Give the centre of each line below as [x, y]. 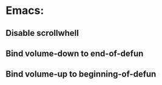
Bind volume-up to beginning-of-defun [81, 74]
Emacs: [25, 11]
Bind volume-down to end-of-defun [75, 53]
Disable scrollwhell [42, 33]
